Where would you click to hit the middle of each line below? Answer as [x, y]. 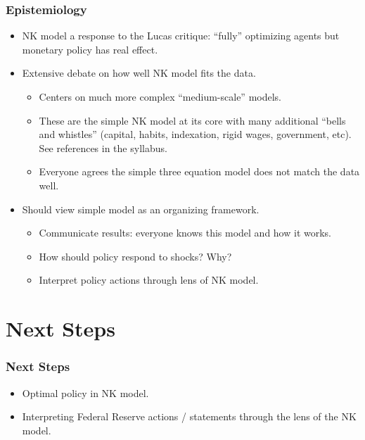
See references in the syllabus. [103, 147]
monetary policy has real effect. [90, 49]
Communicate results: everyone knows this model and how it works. [185, 233]
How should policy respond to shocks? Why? [135, 256]
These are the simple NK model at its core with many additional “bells [192, 120]
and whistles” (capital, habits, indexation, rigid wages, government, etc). [195, 134]
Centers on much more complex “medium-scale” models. [160, 96]
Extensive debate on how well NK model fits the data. [139, 73]
